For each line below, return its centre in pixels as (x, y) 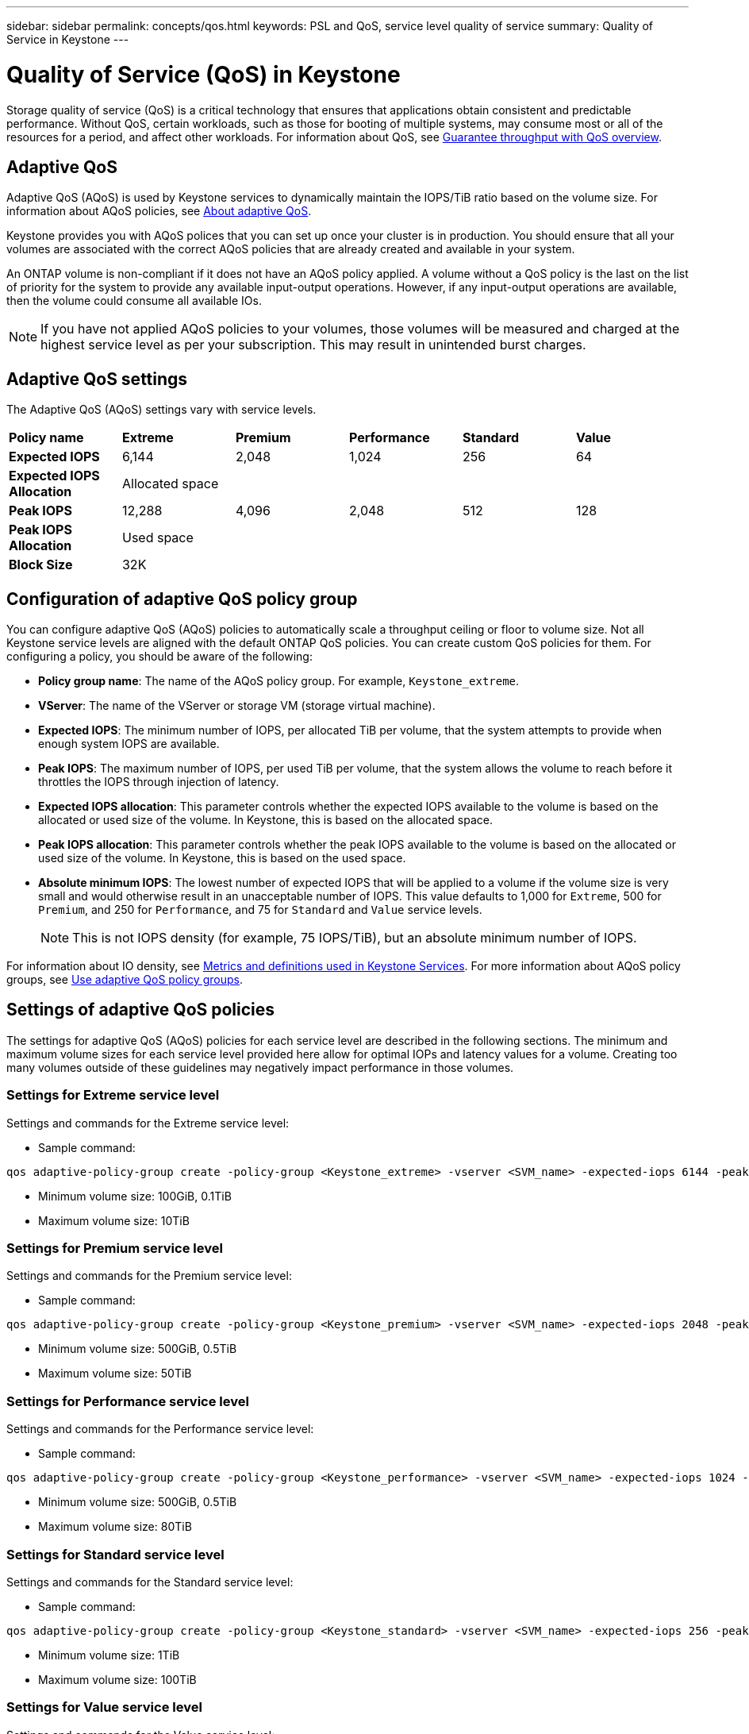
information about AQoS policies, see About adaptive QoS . (159, 211)
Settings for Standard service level (115, 1554)
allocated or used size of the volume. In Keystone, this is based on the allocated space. (266, 820)
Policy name (46, 438)
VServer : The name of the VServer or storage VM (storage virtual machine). (237, 706)
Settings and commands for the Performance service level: (160, 1429)
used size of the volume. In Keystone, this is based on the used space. (222, 858)
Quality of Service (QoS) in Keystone (204, 74)
